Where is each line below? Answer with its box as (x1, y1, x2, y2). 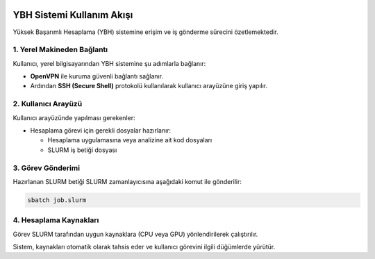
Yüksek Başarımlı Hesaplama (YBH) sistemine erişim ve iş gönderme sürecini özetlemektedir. (12, 28, 279, 36)
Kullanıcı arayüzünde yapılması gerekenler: (12, 113, 135, 122)
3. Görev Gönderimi (12, 163, 80, 173)
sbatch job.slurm (27, 196, 87, 204)
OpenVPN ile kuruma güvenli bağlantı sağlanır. (30, 72, 163, 81)
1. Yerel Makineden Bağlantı (12, 45, 108, 55)
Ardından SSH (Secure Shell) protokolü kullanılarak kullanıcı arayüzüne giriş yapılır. (30, 82, 268, 90)
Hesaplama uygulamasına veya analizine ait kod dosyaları (47, 136, 212, 144)
